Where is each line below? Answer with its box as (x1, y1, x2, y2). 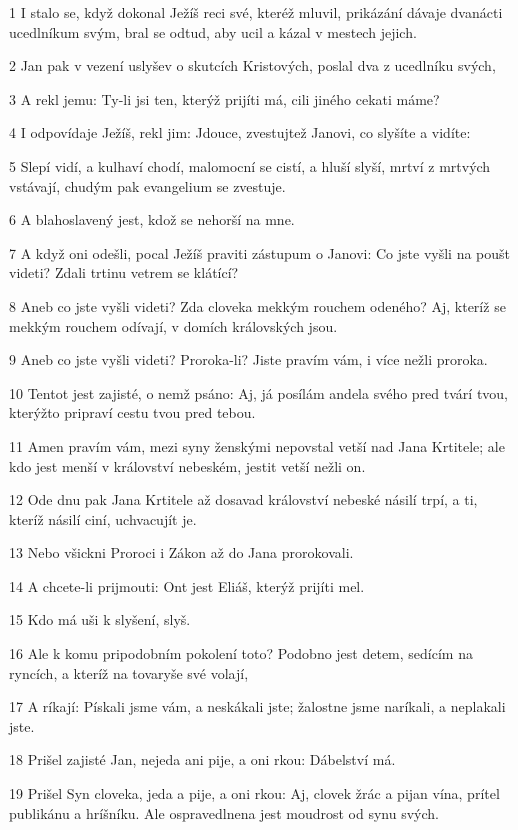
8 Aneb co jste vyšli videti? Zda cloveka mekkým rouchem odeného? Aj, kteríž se (9, 295, 506, 316)
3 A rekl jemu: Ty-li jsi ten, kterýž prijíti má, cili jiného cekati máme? (9, 88, 440, 109)
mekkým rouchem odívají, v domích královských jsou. (9, 315, 338, 336)
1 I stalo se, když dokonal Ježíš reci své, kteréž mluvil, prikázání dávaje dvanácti (9, 2, 503, 22)
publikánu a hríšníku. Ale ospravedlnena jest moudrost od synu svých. (9, 802, 439, 823)
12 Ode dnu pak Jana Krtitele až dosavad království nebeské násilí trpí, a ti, (9, 489, 478, 510)
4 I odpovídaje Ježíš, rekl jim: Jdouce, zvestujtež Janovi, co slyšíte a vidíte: (9, 122, 471, 143)
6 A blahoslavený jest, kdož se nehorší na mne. (9, 209, 295, 230)
